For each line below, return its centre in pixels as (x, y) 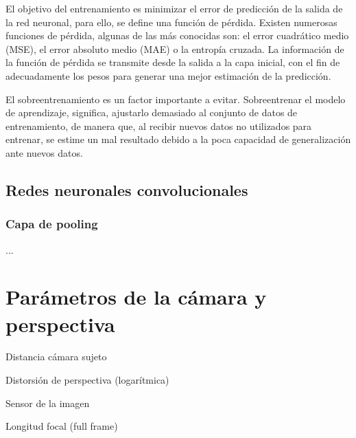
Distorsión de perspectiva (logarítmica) (87, 380)
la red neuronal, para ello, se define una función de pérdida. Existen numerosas (171, 22)
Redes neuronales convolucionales (127, 189)
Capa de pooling (52, 224)
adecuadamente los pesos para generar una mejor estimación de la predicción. (168, 75)
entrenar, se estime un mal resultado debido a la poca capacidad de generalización (178, 139)
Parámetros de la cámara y (136, 297)
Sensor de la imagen (48, 403)
